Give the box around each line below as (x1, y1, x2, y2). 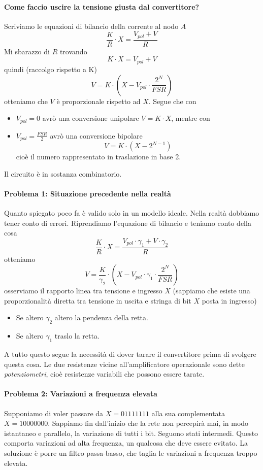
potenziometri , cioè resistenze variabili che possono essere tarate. (4, 368, 205, 379)
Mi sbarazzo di (4, 46, 50, 56)
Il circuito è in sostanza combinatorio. (4, 168, 122, 179)
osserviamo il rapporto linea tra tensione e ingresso (4, 285, 162, 296)
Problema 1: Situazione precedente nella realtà (4, 188, 171, 198)
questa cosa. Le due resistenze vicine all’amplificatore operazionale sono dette (4, 358, 245, 369)
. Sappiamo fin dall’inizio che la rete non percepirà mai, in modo (48, 418, 249, 428)
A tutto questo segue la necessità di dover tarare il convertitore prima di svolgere (4, 348, 256, 359)
